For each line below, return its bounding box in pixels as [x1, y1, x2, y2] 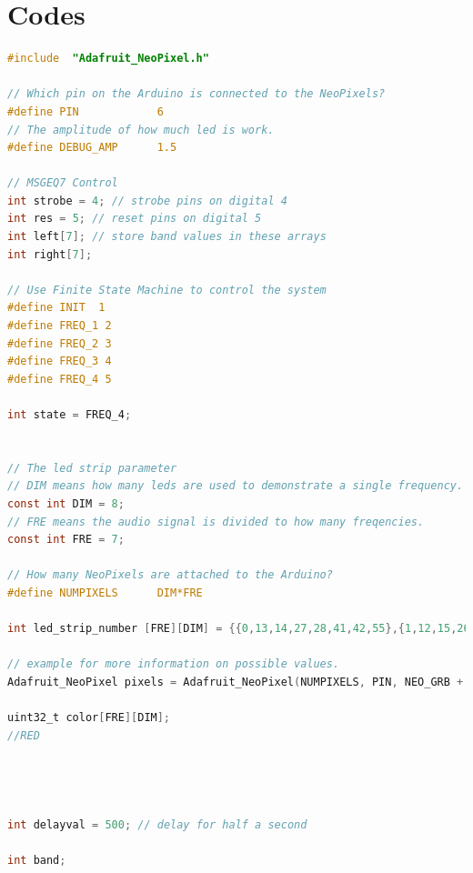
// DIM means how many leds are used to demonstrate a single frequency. [7, 479, 464, 493]
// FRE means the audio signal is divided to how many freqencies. [7, 515, 425, 528]
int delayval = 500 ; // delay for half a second [7, 818, 307, 831]
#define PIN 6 [7, 105, 164, 118]
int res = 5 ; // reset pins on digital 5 [7, 212, 262, 226]
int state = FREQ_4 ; [7, 408, 132, 421]
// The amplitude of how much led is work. [7, 123, 275, 136]
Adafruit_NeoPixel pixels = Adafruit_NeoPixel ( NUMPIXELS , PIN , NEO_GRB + [7, 675, 464, 688]
